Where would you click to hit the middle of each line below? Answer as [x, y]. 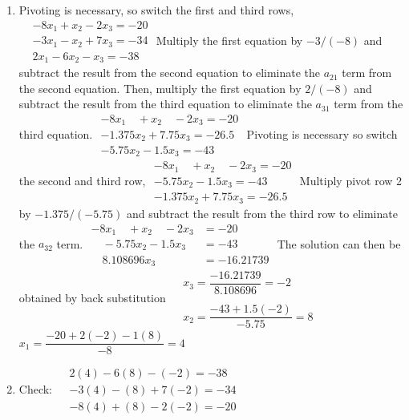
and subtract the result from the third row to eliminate [262, 213]
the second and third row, [82, 181]
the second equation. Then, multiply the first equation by [160, 88]
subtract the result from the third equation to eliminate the [165, 104]
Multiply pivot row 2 [351, 181]
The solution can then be [339, 243]
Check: [36, 389]
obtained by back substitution [92, 298]
